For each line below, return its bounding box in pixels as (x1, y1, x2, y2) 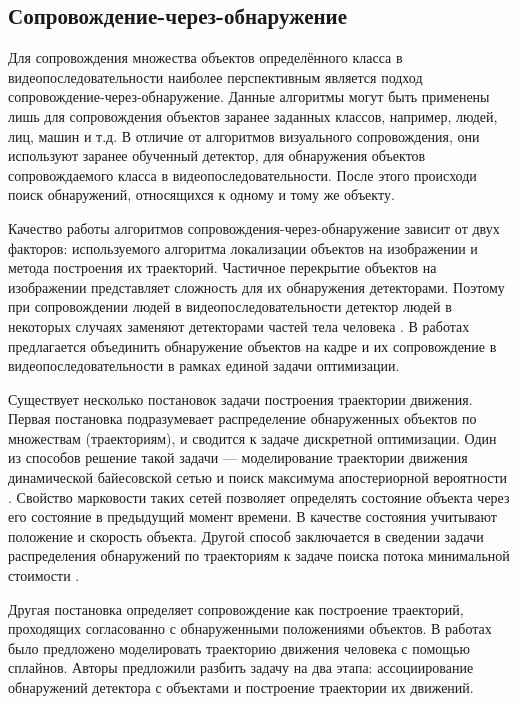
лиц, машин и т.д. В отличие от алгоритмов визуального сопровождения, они (8, 125, 480, 146)
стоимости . (8, 565, 80, 586)
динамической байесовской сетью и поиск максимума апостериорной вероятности (8, 467, 508, 488)
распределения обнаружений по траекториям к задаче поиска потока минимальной (8, 545, 510, 566)
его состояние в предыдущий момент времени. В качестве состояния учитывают (8, 506, 497, 527)
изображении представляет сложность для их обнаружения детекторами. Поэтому (8, 276, 505, 297)
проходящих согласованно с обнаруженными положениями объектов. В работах (8, 618, 492, 639)
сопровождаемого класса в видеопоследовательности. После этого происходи (8, 164, 477, 185)
